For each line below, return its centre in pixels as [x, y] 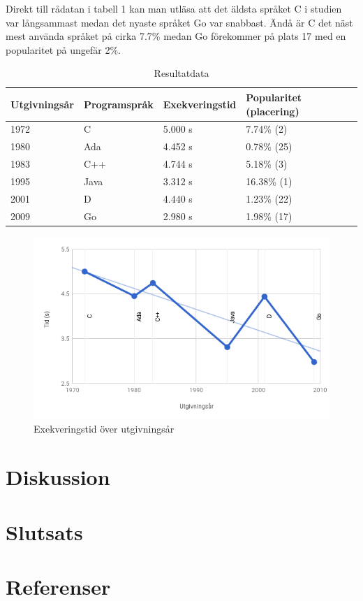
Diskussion [58, 477]
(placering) [273, 111]
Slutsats [44, 531]
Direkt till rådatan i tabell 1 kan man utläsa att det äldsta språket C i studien [174, 8]
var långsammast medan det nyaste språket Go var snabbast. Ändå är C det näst [179, 22]
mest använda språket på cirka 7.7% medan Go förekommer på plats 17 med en [176, 36]
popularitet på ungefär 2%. [64, 49]
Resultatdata [181, 73]
